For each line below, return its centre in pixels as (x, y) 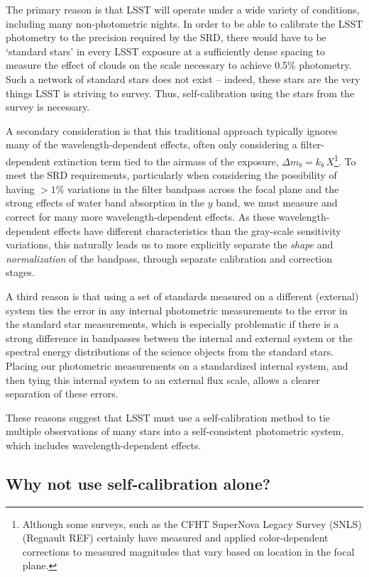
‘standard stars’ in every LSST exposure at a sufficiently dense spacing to (166, 51)
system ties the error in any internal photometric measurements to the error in (177, 310)
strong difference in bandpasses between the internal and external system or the (179, 337)
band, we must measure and (277, 203)
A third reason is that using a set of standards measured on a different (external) (182, 296)
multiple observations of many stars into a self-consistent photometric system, (175, 431)
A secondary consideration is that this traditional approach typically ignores (172, 130)
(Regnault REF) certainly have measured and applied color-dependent (175, 538)
